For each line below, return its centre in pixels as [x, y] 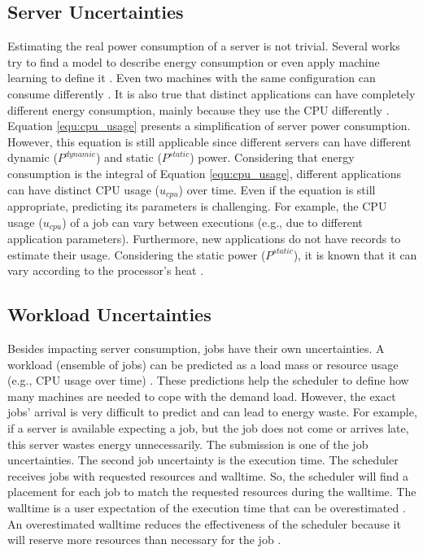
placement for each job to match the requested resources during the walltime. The [212, 492]
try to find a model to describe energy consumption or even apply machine [194, 61]
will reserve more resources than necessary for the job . [144, 540]
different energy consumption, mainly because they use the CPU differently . [198, 109]
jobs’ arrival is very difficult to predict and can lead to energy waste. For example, [212, 412]
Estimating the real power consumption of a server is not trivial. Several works [204, 46]
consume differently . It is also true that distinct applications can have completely [211, 93]
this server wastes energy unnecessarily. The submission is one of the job [188, 444]
